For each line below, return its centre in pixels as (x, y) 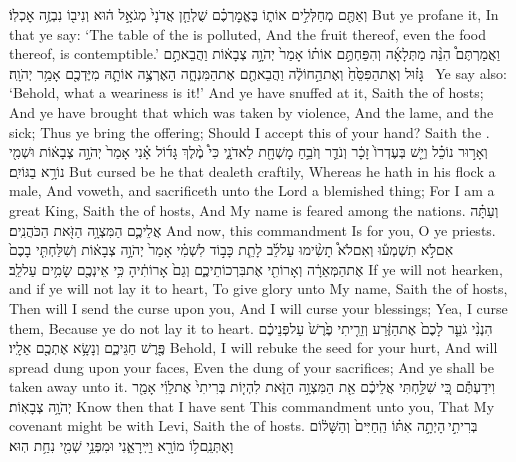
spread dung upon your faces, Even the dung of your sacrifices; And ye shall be (251, 366)
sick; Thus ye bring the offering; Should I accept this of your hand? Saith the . (249, 131)
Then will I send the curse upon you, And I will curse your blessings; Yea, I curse (258, 307)
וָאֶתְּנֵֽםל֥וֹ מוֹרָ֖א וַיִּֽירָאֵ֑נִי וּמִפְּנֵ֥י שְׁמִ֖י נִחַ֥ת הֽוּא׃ (121, 445)
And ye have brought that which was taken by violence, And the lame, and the (251, 111)
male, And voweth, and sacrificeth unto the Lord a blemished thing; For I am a (252, 190)
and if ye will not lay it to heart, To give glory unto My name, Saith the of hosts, (258, 288)
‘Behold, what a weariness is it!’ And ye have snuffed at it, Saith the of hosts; (246, 92)
